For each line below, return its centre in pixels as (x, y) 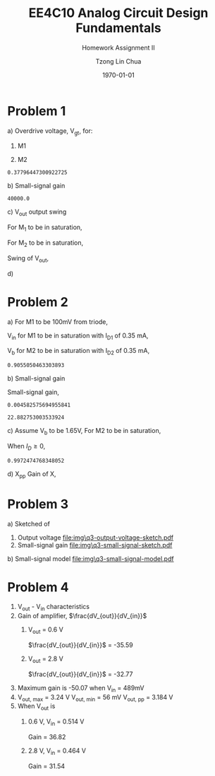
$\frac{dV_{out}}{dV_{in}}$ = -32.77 (80, 674)
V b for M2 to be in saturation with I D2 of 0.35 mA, (79, 352)
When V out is (36, 707)
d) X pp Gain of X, (32, 474)
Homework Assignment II (118, 47)
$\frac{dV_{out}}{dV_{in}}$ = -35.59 (80, 645)
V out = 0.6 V (45, 631)
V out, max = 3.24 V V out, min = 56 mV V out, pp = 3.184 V (96, 698)
